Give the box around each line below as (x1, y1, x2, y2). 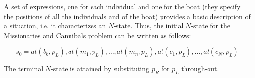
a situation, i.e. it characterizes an (4, 20, 106, 31)
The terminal (4, 63, 44, 74)
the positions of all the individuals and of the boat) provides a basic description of (4, 11, 251, 21)
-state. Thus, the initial (114, 20, 184, 31)
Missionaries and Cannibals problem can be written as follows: (4, 30, 191, 40)
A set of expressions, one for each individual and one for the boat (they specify (4, 1, 241, 11)
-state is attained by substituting (51, 63, 150, 74)
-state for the (191, 20, 231, 31)
